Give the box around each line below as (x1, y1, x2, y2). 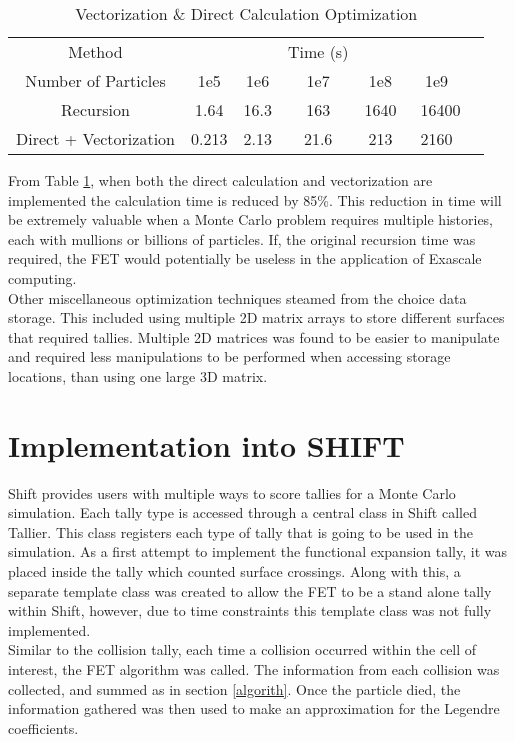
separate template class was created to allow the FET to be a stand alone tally (8, 580, 492, 601)
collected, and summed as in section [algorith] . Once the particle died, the (8, 678, 461, 699)
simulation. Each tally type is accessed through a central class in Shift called (8, 502, 477, 523)
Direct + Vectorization (16, 127, 175, 150)
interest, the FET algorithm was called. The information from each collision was (8, 659, 500, 679)
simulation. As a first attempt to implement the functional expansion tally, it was (8, 541, 507, 562)
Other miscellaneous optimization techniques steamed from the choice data (8, 287, 467, 308)
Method (68, 40, 123, 63)
